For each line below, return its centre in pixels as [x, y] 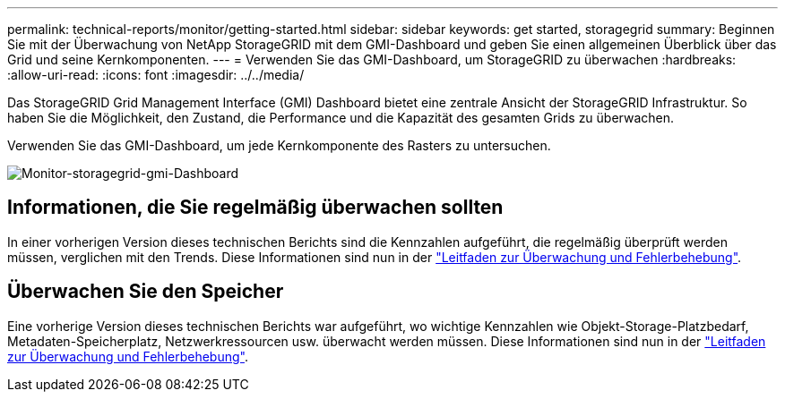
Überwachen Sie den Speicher [146, 292]
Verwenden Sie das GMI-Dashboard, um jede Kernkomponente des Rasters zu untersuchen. [279, 145]
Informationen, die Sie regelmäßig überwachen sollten [255, 208]
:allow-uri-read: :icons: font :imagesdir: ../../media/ [156, 75]
